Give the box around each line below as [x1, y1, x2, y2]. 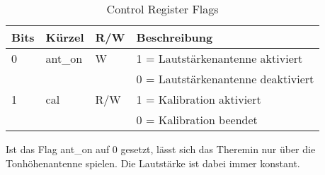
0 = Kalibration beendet [136, 111, 258, 128]
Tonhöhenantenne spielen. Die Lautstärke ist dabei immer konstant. [6, 155, 300, 170]
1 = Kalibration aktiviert [136, 91, 261, 107]
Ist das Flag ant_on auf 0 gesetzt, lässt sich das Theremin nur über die [6, 142, 316, 156]
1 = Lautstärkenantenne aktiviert [136, 50, 303, 66]
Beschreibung [136, 29, 213, 45]
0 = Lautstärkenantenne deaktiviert [136, 71, 314, 87]
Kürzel [45, 29, 84, 45]
